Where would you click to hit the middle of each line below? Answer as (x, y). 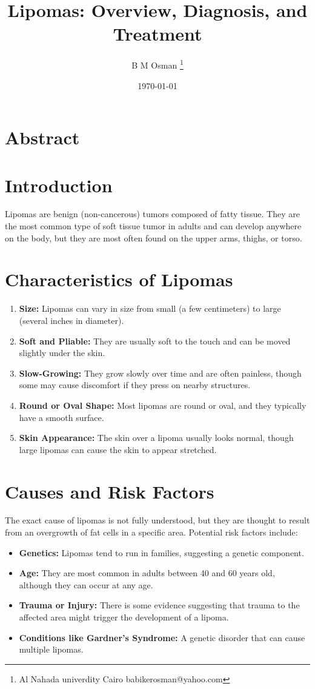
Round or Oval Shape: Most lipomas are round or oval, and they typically (163, 405)
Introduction (59, 185)
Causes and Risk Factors (110, 491)
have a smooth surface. (61, 417)
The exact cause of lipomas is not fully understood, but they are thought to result (157, 520)
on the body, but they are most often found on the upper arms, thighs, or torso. (154, 237)
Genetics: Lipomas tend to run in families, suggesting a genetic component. (161, 552)
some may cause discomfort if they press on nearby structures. (135, 385)
